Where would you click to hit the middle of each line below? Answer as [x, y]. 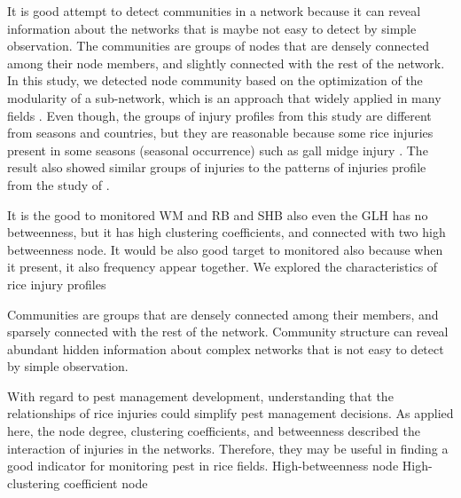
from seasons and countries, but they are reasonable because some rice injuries [220, 133]
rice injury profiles [57, 284]
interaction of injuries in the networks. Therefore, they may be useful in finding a [228, 448]
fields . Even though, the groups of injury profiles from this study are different [219, 115]
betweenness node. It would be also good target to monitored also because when [225, 249]
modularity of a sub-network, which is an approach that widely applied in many [224, 97]
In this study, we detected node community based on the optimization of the [215, 80]
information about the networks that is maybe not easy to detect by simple [212, 28]
